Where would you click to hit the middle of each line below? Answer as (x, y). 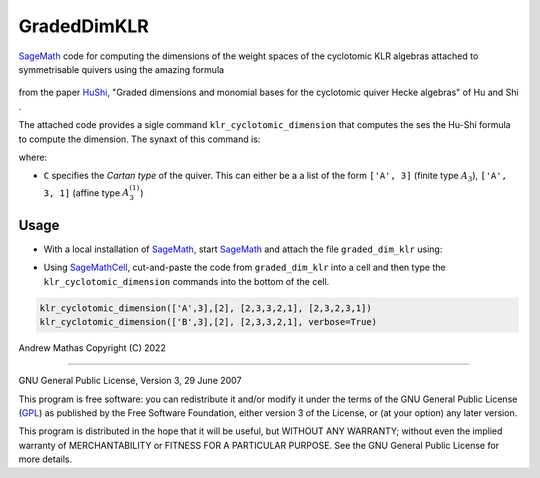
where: (33, 157)
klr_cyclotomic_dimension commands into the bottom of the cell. (186, 281)
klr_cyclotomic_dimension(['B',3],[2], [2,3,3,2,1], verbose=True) (208, 321)
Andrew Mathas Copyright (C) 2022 (92, 347)
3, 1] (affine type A (86, 192)
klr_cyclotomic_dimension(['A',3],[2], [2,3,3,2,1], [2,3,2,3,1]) (205, 308)
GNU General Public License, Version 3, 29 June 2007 (130, 381)
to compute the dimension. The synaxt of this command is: (139, 139)
